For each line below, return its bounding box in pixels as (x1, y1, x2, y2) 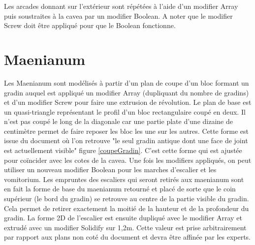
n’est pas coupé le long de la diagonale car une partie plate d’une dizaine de (4, 116, 233, 126)
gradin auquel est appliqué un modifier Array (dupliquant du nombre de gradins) (4, 87, 249, 97)
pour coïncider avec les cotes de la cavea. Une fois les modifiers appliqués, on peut (4, 154, 252, 165)
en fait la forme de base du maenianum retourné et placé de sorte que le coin (4, 184, 236, 194)
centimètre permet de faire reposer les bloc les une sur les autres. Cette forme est (4, 125, 249, 136)
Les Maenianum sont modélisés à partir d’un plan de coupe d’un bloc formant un (4, 77, 249, 88)
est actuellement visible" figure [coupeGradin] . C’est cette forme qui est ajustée (4, 145, 242, 155)
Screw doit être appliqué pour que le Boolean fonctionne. (4, 20, 176, 31)
